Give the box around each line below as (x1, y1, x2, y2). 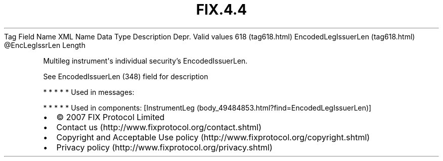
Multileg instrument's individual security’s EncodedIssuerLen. (43, 56, 248, 65)
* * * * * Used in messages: (43, 87, 135, 96)
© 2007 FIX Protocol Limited (56, 112, 165, 122)
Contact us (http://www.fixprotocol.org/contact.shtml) (56, 122, 262, 132)
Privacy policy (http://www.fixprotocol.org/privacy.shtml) (56, 142, 273, 152)
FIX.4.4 (196, 1, 247, 18)
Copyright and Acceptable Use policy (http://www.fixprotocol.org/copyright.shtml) (56, 132, 370, 142)
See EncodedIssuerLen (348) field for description (43, 72, 208, 81)
